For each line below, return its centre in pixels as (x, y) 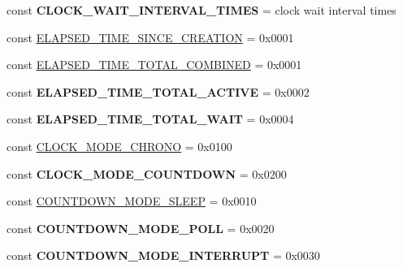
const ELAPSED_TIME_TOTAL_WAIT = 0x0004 (150, 119)
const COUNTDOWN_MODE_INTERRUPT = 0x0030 (163, 255)
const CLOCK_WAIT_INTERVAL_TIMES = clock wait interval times (201, 10)
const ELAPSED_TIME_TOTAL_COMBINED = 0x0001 (154, 65)
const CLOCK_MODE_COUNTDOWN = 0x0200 (147, 173)
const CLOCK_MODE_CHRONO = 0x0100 (119, 146)
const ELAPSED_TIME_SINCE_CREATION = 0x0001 (150, 37)
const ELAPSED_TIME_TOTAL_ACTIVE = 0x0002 (158, 91)
